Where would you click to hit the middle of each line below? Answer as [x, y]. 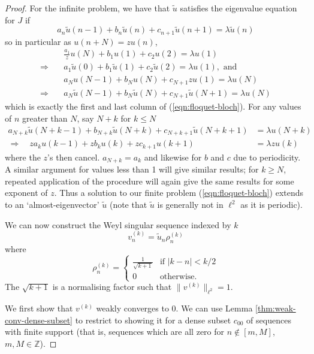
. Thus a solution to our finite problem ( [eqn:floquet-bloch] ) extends [179, 193]
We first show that [39, 308]
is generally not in [190, 205]
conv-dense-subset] [39, 320]
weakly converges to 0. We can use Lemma [174, 308]
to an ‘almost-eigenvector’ [52, 205]
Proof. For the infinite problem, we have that [87, 8]
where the [23, 157]
